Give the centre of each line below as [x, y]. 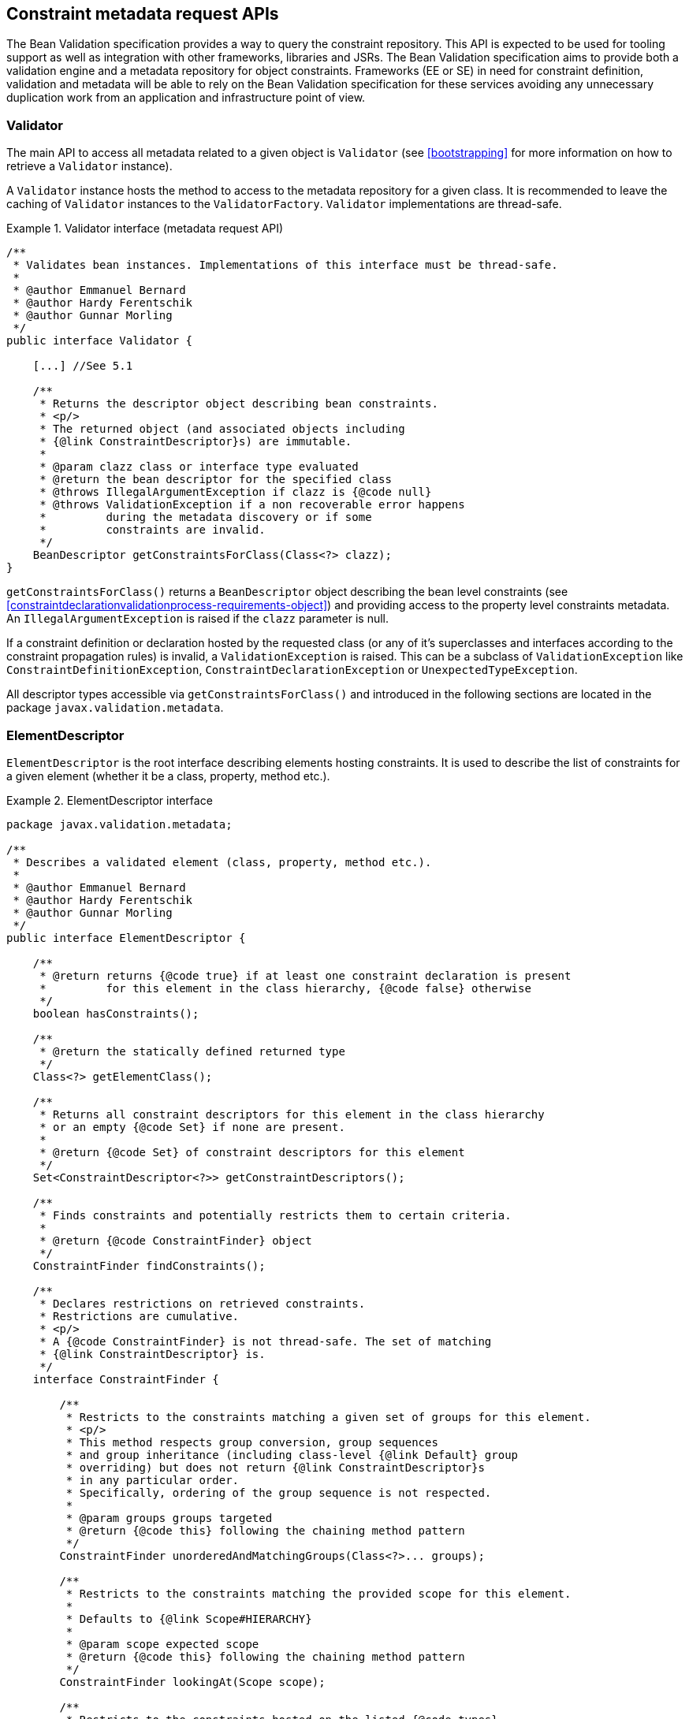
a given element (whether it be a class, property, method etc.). [168, 776]
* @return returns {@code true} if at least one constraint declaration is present [305, 975]
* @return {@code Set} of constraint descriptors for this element [252, 1152]
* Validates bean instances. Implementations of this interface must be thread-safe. [285, 265]
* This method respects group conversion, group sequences [252, 1442]
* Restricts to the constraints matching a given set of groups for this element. [328, 1417]
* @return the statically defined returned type [192, 1051]
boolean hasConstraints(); [116, 1013]
